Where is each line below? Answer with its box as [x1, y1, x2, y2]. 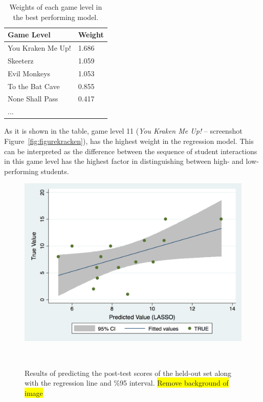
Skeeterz [8, 55, 34, 66]
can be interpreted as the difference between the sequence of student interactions [4, 145, 257, 156]
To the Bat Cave [8, 80, 60, 91]
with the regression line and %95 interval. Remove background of [25, 377, 229, 388]
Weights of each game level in [9, 2, 102, 12]
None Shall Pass [8, 93, 58, 104]
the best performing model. [13, 11, 99, 22]
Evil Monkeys [8, 68, 51, 78]
